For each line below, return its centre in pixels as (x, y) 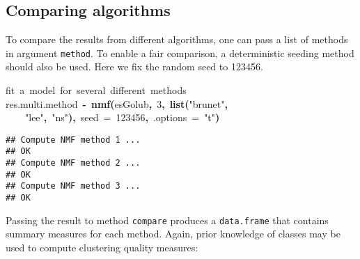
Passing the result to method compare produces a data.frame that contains (167, 220)
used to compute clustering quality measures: (102, 248)
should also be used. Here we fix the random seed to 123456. (134, 66)
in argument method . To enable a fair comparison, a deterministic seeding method (180, 53)
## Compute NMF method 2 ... (73, 163)
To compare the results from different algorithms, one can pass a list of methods (177, 39)
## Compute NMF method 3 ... (73, 186)
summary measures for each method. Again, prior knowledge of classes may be (173, 234)
